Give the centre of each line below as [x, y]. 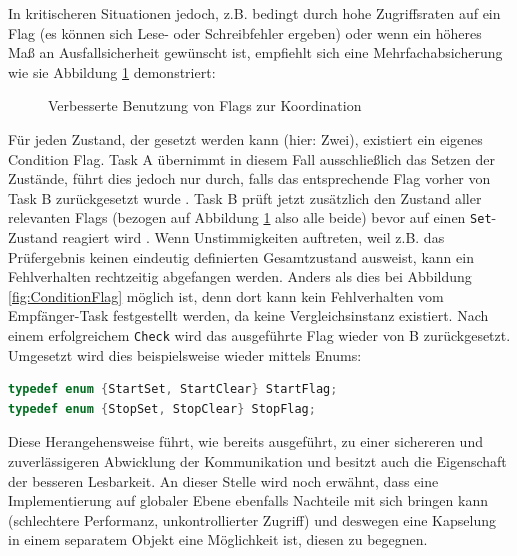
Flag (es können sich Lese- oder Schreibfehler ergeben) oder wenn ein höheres [245, 32]
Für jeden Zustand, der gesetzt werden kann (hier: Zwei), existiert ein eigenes [245, 138]
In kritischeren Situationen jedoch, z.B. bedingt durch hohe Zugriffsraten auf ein [254, 13]
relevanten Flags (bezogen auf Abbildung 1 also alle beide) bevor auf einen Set [250, 217]
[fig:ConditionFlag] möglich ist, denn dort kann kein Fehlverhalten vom [226, 295]
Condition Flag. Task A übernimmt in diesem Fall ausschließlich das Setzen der [251, 158]
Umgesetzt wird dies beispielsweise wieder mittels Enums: [185, 354]
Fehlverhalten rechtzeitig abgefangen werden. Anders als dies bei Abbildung [240, 276]
